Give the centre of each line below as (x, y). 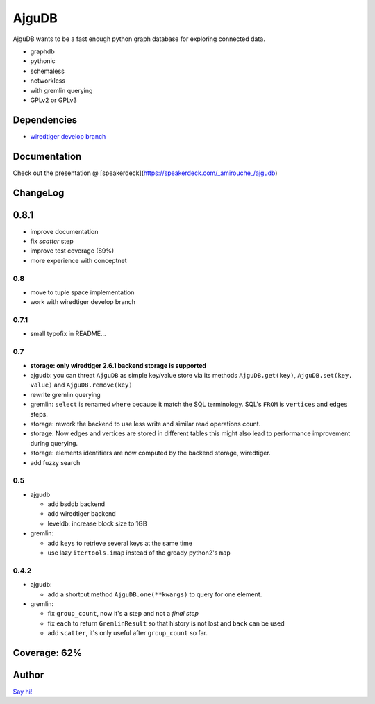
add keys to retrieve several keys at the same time (120, 543)
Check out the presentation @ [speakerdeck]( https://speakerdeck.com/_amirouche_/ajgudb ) (145, 173)
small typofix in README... (68, 334)
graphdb (42, 51)
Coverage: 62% (48, 653)
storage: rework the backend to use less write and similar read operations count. (145, 424)
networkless (48, 81)
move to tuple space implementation (82, 292)
